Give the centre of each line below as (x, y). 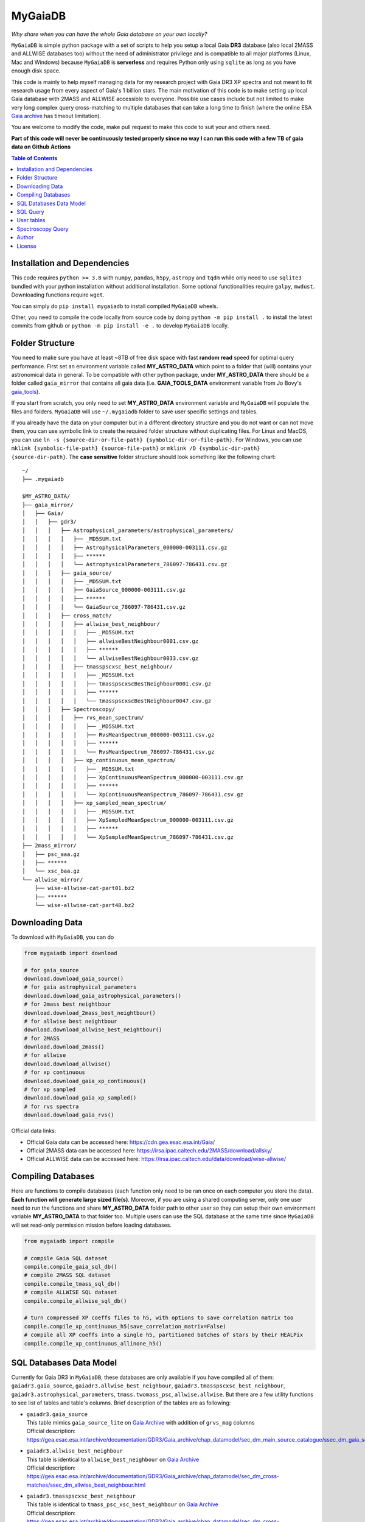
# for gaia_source (51, 970)
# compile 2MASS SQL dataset (68, 1275)
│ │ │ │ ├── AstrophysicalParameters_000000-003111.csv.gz (125, 547)
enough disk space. (36, 71)
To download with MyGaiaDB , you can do (63, 937)
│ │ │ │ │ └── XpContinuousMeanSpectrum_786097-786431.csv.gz (133, 794)
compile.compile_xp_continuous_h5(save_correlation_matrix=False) (125, 1326)
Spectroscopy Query (43, 229)
